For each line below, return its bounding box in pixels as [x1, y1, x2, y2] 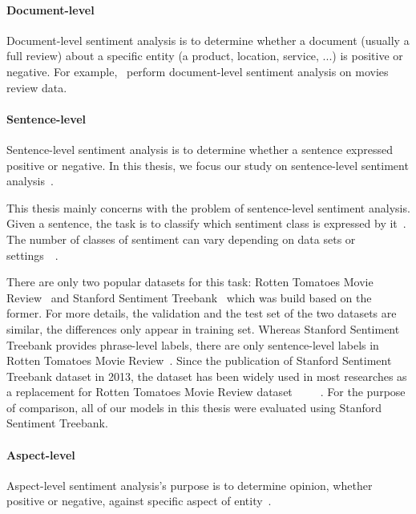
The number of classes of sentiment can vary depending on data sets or [6, 230, 356, 247]
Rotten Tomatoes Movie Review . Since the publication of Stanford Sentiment [6, 352, 392, 369]
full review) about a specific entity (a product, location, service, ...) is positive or [6, 47, 403, 64]
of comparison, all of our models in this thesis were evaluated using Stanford [6, 399, 382, 415]
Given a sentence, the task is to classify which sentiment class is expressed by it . [6, 215, 406, 232]
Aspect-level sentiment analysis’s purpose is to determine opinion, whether [6, 476, 373, 493]
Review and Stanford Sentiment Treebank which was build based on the [6, 289, 372, 306]
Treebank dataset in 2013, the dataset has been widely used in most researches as [6, 367, 407, 384]
